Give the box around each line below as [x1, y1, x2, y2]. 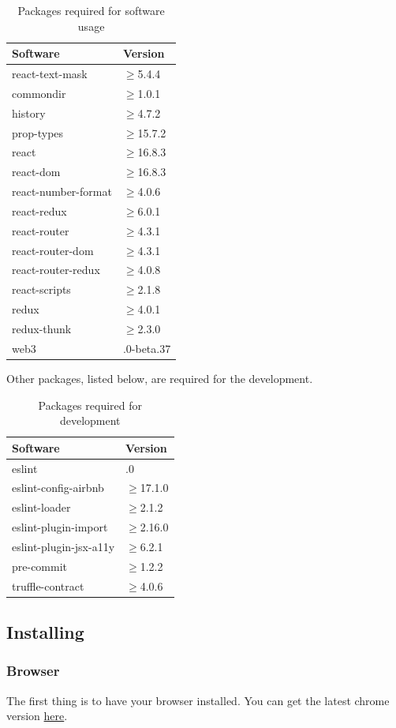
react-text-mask [12, 66, 88, 82]
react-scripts [12, 281, 71, 298]
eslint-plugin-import [12, 519, 108, 535]
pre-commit [12, 557, 68, 574]
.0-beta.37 [122, 340, 171, 356]
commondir [12, 84, 66, 101]
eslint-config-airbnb [12, 479, 104, 496]
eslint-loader [12, 499, 71, 516]
